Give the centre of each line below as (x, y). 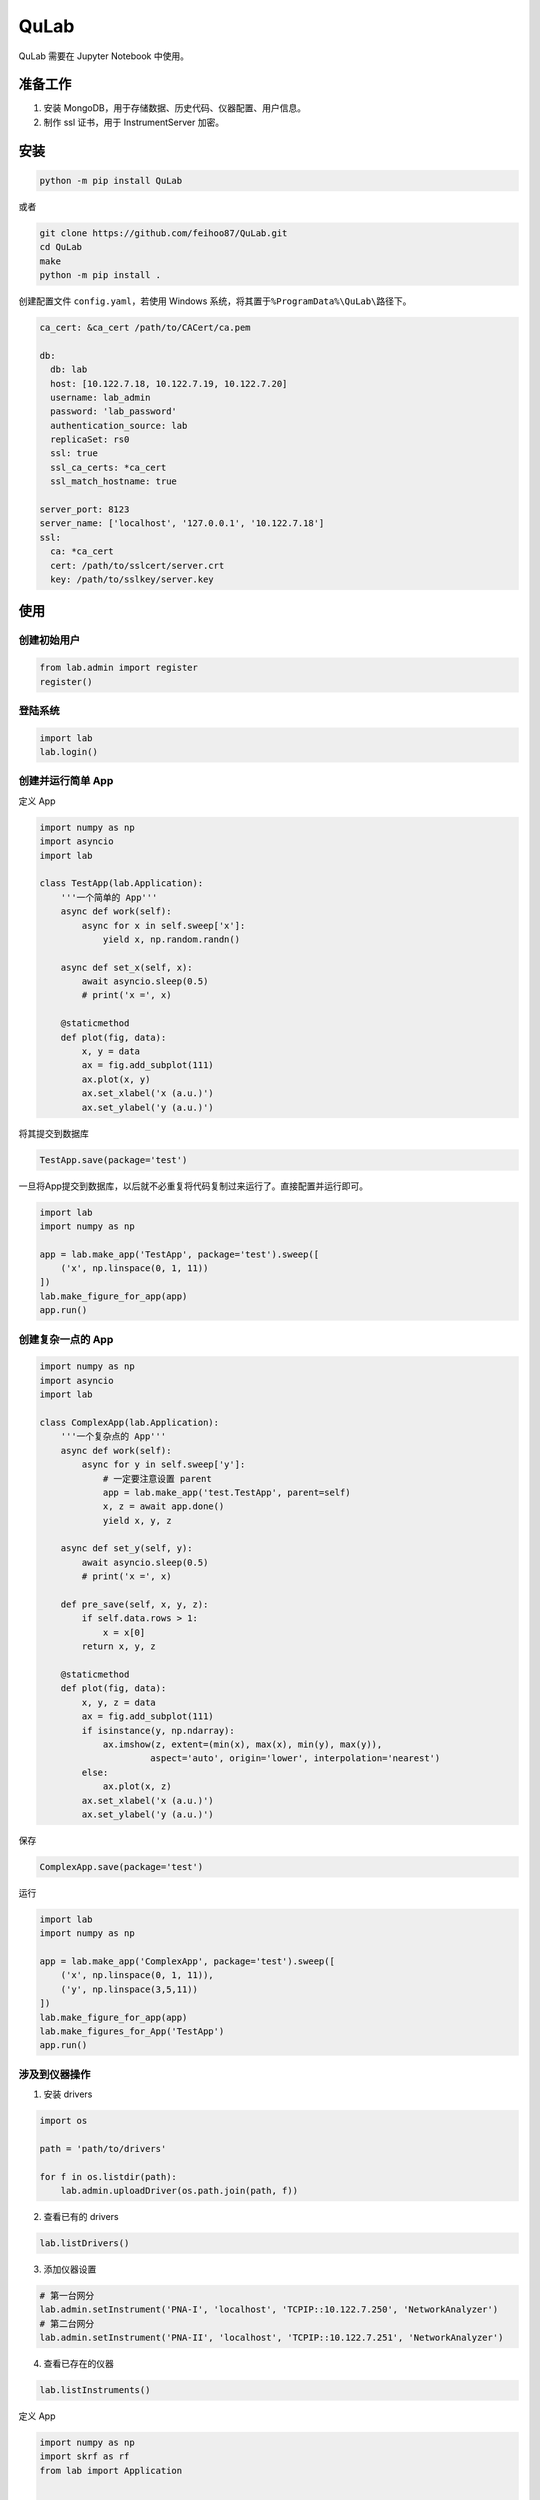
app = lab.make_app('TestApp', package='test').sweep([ (179, 1254)
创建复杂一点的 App (66, 1339)
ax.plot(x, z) (137, 1786)
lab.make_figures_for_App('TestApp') (132, 2031)
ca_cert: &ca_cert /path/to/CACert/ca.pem (145, 327)
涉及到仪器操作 (54, 2074)
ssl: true (74, 453)
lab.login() (69, 752)
